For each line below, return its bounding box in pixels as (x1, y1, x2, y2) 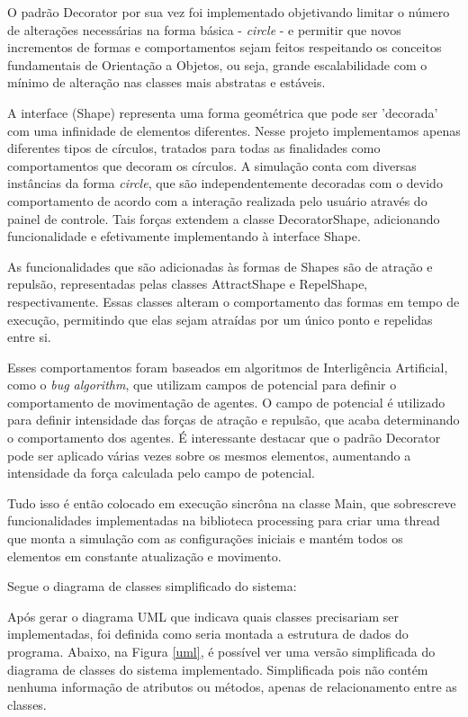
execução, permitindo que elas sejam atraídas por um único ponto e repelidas (7, 309, 433, 328)
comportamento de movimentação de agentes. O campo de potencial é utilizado (7, 392, 445, 411)
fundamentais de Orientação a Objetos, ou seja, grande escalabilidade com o (7, 55, 427, 74)
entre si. (7, 327, 51, 346)
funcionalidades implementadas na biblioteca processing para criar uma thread (7, 511, 440, 530)
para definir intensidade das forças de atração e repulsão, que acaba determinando (7, 410, 460, 429)
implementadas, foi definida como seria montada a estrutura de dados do (7, 624, 409, 643)
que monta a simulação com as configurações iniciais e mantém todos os (7, 529, 403, 548)
